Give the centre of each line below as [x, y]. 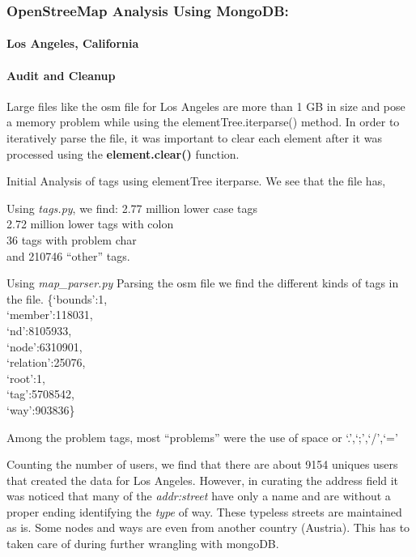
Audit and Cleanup [61, 75]
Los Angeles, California [73, 43]
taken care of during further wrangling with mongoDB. [143, 544]
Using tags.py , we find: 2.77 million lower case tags [132, 208]
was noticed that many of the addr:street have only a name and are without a [199, 496]
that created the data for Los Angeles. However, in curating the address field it [203, 480]
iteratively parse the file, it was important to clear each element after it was [194, 138]
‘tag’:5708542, [41, 394]
